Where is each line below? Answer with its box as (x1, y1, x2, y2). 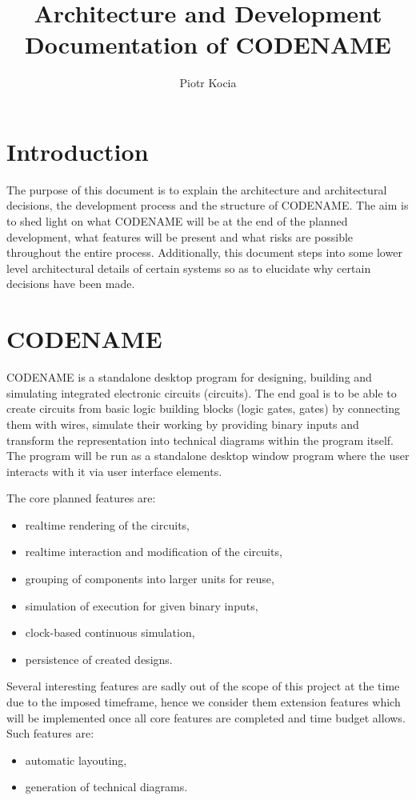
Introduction (6, 134, 149, 167)
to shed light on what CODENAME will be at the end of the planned (6, 213, 348, 230)
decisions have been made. (6, 275, 135, 292)
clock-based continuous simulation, (25, 624, 195, 641)
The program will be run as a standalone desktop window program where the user (6, 447, 410, 464)
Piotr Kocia (179, 74, 237, 91)
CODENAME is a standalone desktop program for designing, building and (6, 369, 372, 386)
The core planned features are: (6, 490, 156, 506)
